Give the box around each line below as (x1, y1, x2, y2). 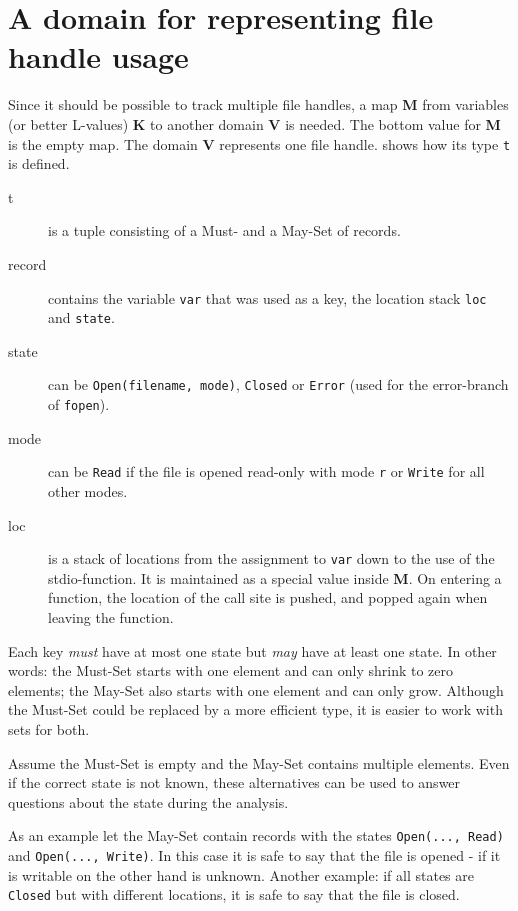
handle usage (8, 36, 189, 77)
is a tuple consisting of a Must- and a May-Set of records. (48, 220, 401, 241)
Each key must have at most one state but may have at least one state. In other (8, 640, 497, 661)
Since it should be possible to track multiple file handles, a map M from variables (8, 94, 509, 115)
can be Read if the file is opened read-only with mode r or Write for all (48, 461, 485, 482)
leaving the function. (48, 607, 174, 628)
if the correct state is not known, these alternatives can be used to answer (8, 772, 461, 793)
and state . (48, 307, 115, 328)
